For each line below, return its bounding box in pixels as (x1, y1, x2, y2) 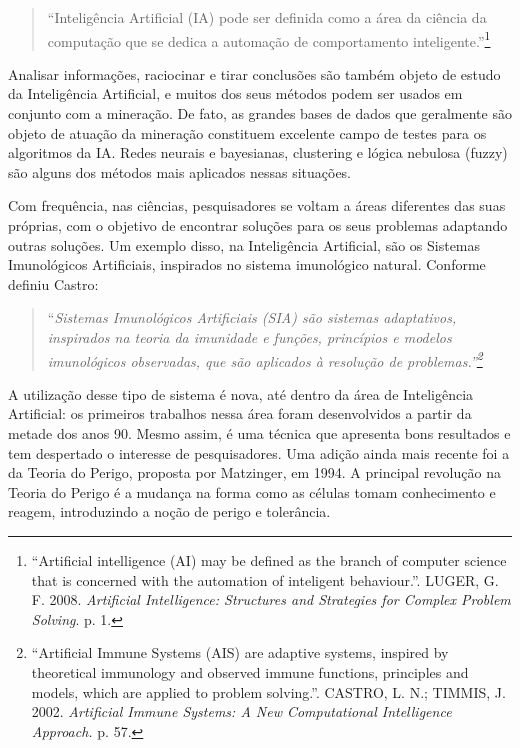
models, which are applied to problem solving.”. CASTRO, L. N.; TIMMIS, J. (31, 681, 506, 702)
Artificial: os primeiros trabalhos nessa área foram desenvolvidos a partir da (8, 403, 472, 424)
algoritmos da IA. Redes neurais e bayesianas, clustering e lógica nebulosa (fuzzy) (8, 142, 508, 163)
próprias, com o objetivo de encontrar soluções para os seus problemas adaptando (8, 215, 508, 235)
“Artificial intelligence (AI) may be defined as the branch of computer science (31, 549, 507, 570)
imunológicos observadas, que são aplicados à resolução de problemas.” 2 (47, 347, 483, 371)
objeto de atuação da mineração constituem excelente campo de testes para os (8, 122, 487, 143)
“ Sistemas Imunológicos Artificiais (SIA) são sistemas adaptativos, (47, 307, 457, 328)
